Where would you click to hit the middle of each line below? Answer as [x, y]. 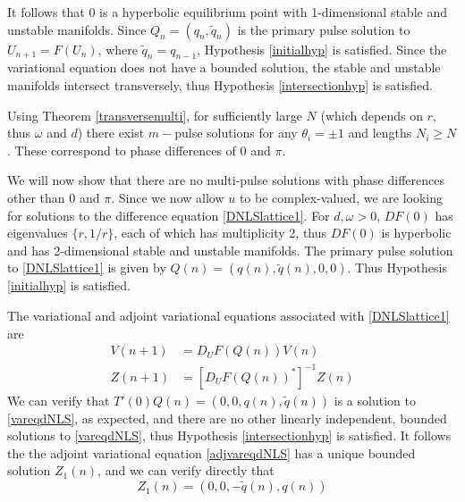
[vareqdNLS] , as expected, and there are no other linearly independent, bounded [227, 418]
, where [118, 49]
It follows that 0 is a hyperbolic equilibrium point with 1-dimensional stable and [227, 12]
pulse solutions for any [236, 133]
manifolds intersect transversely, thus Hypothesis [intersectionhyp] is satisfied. [220, 84]
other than [36, 197]
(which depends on [372, 115]
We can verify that [59, 400]
